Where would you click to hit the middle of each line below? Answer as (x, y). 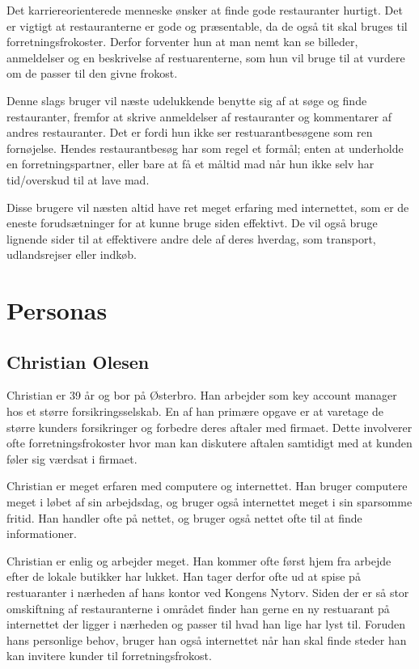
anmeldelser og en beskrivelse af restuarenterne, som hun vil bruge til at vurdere (206, 57)
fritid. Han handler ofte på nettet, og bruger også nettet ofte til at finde (184, 517)
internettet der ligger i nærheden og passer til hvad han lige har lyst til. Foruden (206, 624)
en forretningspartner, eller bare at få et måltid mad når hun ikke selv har (190, 164)
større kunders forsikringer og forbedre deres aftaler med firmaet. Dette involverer (209, 427)
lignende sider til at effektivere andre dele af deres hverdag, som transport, (191, 238)
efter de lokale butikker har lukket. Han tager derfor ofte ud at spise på (184, 576)
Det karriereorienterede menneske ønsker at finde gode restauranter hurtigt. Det (205, 10)
